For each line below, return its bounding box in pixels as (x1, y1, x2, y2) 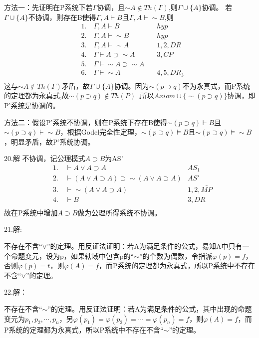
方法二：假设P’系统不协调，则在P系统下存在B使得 (4, 117, 167, 127)
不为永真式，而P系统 (182, 80, 251, 91)
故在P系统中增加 (4, 207, 58, 217)
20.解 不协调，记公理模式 (4, 153, 85, 164)
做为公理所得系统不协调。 (77, 207, 162, 217)
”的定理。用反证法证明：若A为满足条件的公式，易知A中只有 (46, 241, 243, 251)
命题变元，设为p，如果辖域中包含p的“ (10, 250, 134, 261)
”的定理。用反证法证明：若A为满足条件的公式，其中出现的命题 (47, 304, 252, 314)
